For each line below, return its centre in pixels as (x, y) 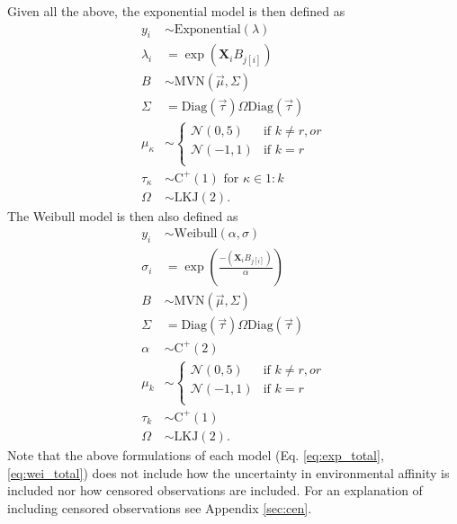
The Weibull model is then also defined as (123, 215)
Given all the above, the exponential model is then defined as (176, 11)
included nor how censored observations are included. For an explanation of (215, 490)
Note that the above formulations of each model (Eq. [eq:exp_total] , (196, 454)
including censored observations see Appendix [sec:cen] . (160, 507)
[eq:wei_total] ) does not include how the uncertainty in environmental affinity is (228, 472)
